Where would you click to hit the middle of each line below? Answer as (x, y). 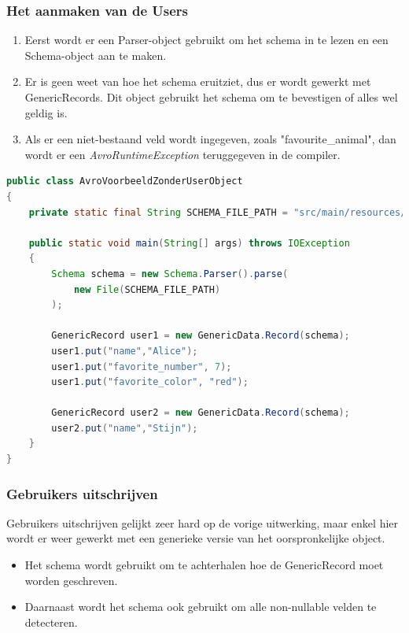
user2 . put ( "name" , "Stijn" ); (125, 428)
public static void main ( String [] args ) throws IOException (189, 243)
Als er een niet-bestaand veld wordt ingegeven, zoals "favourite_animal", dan (210, 139)
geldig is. (46, 112)
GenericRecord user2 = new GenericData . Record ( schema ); (201, 413)
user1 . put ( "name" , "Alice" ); (125, 351)
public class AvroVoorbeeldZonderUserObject (125, 181)
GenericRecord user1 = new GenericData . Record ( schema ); (201, 336)
